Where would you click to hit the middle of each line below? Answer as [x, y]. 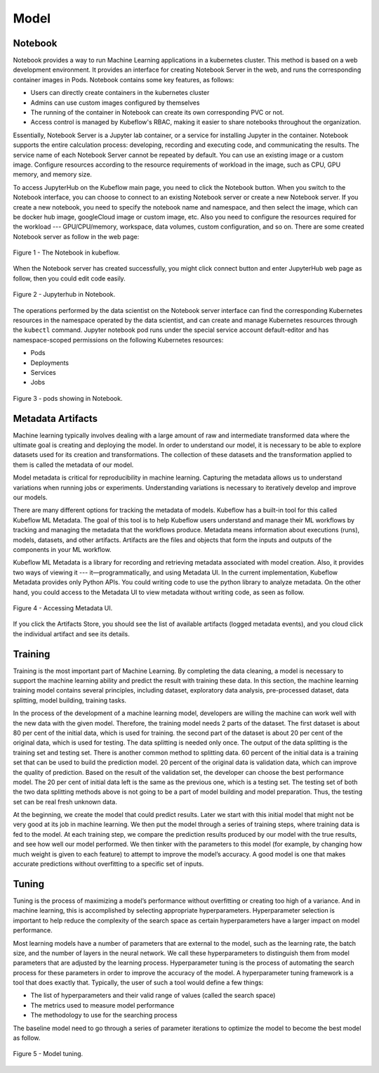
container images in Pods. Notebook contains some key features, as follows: [124, 79]
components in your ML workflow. [62, 549]
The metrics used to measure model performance [102, 1005]
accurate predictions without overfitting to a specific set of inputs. [108, 864]
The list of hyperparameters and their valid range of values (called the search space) [153, 996]
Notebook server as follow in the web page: [76, 236]
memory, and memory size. [53, 174]
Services [43, 372]
